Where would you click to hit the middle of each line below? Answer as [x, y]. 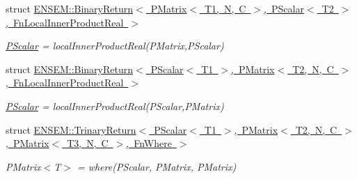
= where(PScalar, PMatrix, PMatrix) [157, 166]
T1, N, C [225, 8]
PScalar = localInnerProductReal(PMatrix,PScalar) [115, 46]
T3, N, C [88, 143]
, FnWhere [149, 143]
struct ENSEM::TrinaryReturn [71, 129]
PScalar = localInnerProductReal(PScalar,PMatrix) [115, 106]
